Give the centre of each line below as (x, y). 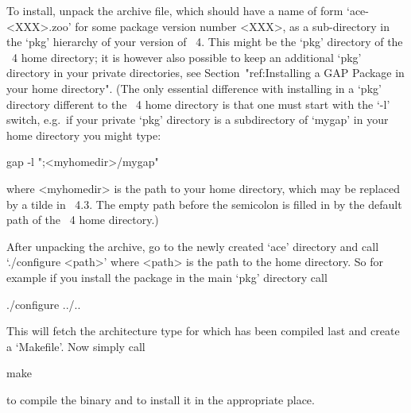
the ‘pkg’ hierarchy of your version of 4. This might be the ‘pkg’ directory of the (205, 42)
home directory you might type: (84, 135)
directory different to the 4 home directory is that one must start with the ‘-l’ (198, 104)
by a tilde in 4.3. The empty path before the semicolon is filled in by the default (204, 204)
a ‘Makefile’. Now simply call (76, 346)
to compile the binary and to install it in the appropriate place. (161, 399)
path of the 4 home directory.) (83, 220)
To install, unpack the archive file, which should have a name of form (175, 10)
